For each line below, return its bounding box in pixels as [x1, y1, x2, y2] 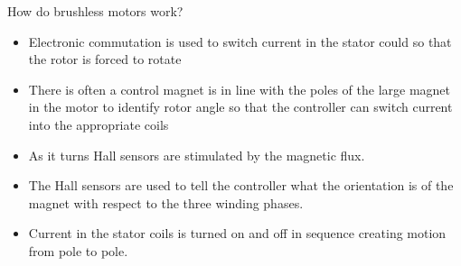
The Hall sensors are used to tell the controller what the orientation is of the [28, 176, 454, 195]
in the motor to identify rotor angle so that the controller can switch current [28, 97, 453, 116]
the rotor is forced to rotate [28, 50, 182, 69]
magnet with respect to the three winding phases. [28, 193, 304, 212]
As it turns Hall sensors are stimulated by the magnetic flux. [28, 145, 365, 164]
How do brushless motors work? [7, 2, 183, 20]
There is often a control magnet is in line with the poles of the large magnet [28, 79, 450, 98]
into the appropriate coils [28, 115, 169, 133]
